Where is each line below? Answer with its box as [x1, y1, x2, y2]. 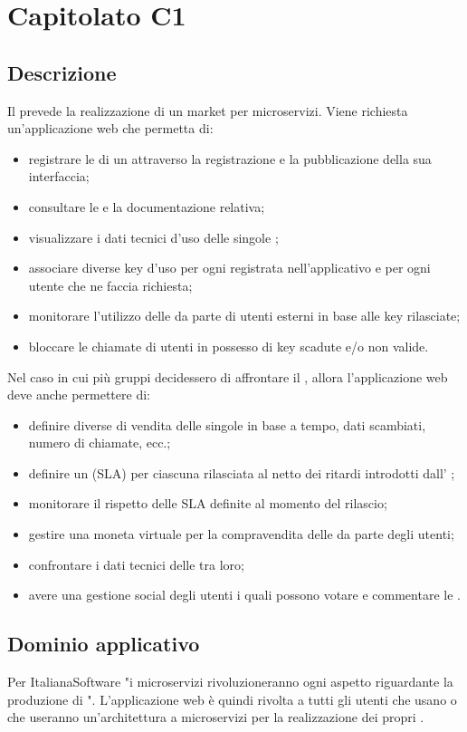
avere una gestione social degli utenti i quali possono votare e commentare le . [28, 585, 461, 604]
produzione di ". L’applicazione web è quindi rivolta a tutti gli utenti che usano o [7, 689, 457, 708]
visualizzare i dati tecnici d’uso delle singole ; [28, 227, 279, 246]
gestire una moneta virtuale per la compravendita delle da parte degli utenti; [28, 525, 454, 544]
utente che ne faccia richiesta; [28, 275, 193, 294]
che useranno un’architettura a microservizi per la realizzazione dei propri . [7, 708, 424, 727]
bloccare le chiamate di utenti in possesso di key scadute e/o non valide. [28, 336, 429, 355]
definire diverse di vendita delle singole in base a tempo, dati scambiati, [28, 415, 426, 434]
